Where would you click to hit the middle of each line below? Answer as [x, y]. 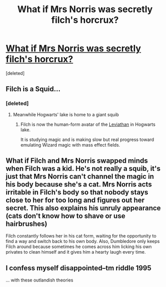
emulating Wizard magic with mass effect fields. [70, 145]
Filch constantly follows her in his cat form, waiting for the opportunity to [81, 236]
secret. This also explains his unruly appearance [83, 208]
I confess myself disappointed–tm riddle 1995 [78, 268]
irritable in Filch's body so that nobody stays [77, 192]
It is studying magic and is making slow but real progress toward [87, 139]
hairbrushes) [26, 224]
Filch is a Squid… [33, 89]
